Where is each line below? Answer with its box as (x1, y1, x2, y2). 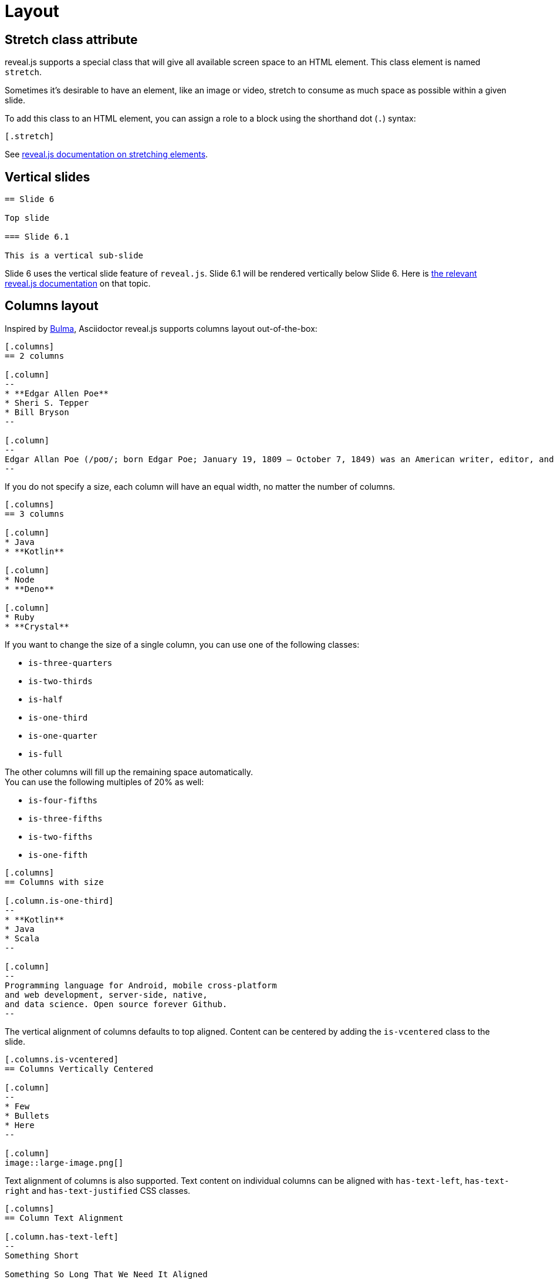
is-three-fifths (28, 813, 103, 823)
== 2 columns (5, 351, 65, 361)
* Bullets (5, 1110, 49, 1120)
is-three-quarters (28, 658, 113, 668)
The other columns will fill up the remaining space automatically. (5, 766, 254, 777)
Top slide (5, 213, 49, 223)
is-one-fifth (28, 850, 88, 860)
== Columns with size (5, 877, 104, 887)
